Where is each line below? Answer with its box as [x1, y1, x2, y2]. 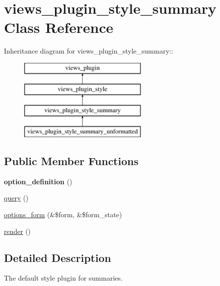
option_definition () [4, 176, 72, 186]
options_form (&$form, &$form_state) [4, 209, 122, 220]
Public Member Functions [4, 153, 138, 169]
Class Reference [4, 17, 113, 37]
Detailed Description [4, 250, 111, 265]
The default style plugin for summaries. [4, 273, 123, 283]
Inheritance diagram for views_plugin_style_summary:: [4, 46, 173, 56]
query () [4, 193, 28, 203]
